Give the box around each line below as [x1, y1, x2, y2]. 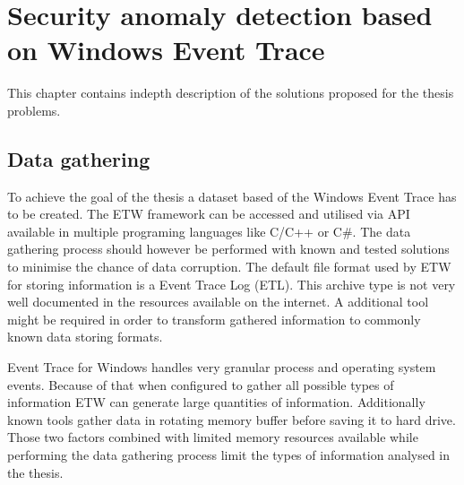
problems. [7, 100, 61, 119]
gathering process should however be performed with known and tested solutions [7, 239, 450, 258]
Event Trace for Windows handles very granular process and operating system [7, 358, 436, 377]
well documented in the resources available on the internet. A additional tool [7, 292, 429, 311]
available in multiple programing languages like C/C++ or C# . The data [7, 221, 411, 240]
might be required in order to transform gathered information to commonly [7, 309, 421, 328]
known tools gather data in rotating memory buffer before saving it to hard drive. [7, 410, 456, 429]
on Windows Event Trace [7, 31, 325, 68]
